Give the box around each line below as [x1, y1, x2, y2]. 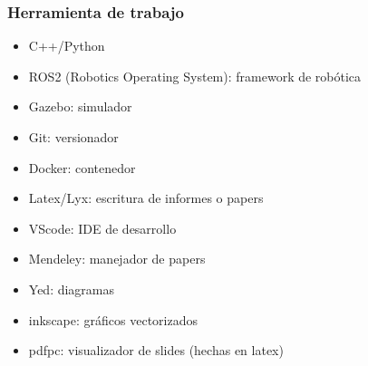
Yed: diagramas [28, 279, 115, 298]
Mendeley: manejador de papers [28, 249, 206, 268]
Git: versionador [28, 128, 119, 146]
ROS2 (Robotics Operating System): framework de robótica [28, 66, 362, 85]
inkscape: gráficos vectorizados [28, 310, 198, 329]
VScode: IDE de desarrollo [28, 218, 177, 237]
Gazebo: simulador [28, 97, 132, 116]
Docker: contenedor [28, 158, 136, 177]
